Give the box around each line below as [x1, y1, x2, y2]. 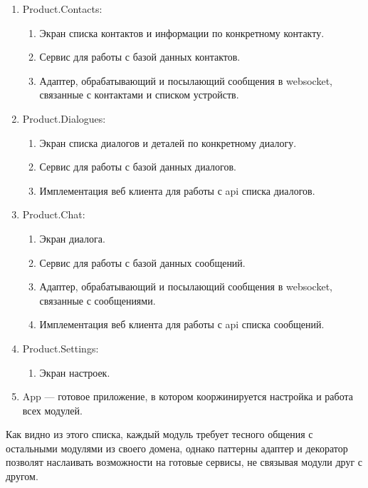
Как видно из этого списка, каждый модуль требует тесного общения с [6, 427, 313, 442]
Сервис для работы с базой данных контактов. [39, 49, 241, 64]
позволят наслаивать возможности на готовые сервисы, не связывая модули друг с [6, 454, 363, 469]
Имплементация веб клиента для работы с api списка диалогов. [39, 183, 315, 198]
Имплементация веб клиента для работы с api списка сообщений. [39, 317, 325, 332]
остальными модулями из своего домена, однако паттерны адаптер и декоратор [6, 440, 348, 455]
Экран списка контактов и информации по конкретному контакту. [39, 25, 325, 40]
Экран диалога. [39, 230, 105, 245]
